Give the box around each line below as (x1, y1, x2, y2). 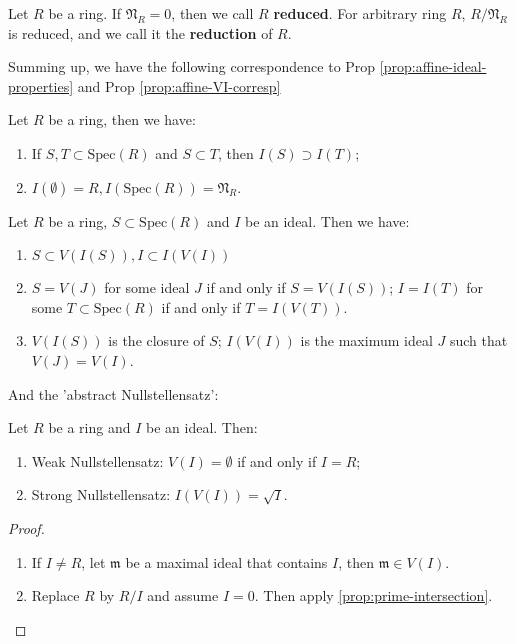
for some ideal (104, 277, 190, 298)
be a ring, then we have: (48, 109, 196, 130)
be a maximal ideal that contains (125, 551, 328, 572)
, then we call (171, 3, 254, 23)
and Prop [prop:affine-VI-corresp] (77, 75, 281, 96)
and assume (147, 585, 219, 606)
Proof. (8, 517, 45, 538)
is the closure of (108, 330, 205, 351)
